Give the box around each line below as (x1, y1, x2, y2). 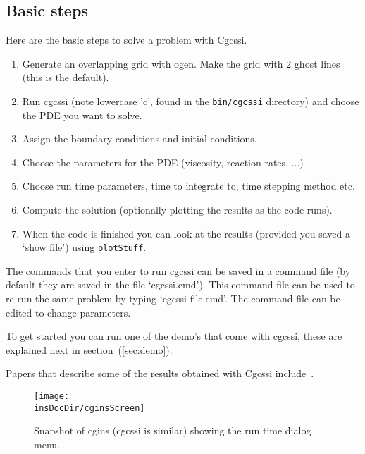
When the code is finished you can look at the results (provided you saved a (22, 226, 350, 240)
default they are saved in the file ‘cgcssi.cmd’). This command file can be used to (6, 277, 355, 292)
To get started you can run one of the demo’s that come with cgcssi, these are (6, 329, 342, 343)
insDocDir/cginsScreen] (34, 403, 145, 413)
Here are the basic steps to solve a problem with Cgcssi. (6, 32, 247, 47)
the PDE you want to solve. (22, 107, 142, 122)
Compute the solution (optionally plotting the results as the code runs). (22, 202, 333, 217)
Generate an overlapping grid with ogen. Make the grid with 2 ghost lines (22, 56, 340, 70)
